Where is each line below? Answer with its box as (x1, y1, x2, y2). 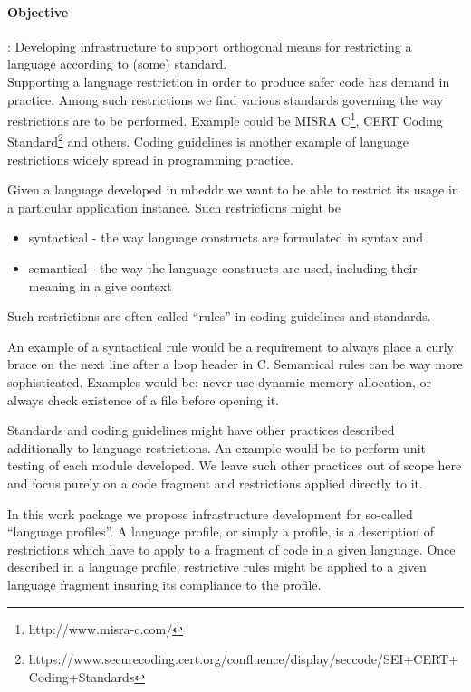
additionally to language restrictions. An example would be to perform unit (7, 438, 426, 457)
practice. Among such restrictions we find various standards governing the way (7, 90, 444, 109)
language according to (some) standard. (7, 54, 227, 73)
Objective (7, 2, 69, 21)
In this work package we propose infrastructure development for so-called (7, 504, 413, 523)
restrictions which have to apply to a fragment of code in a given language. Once (7, 539, 456, 558)
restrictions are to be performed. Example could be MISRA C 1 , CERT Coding (7, 109, 443, 129)
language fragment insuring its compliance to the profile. (7, 574, 322, 593)
